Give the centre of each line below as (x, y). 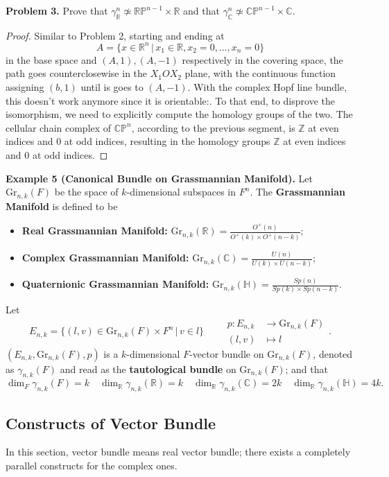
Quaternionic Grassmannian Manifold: (115, 284)
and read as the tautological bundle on (148, 368)
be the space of (86, 192)
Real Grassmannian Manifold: (95, 231)
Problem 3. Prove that (57, 10)
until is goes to (112, 87)
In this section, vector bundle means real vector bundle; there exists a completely (178, 452)
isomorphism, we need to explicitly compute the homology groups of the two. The (179, 114)
